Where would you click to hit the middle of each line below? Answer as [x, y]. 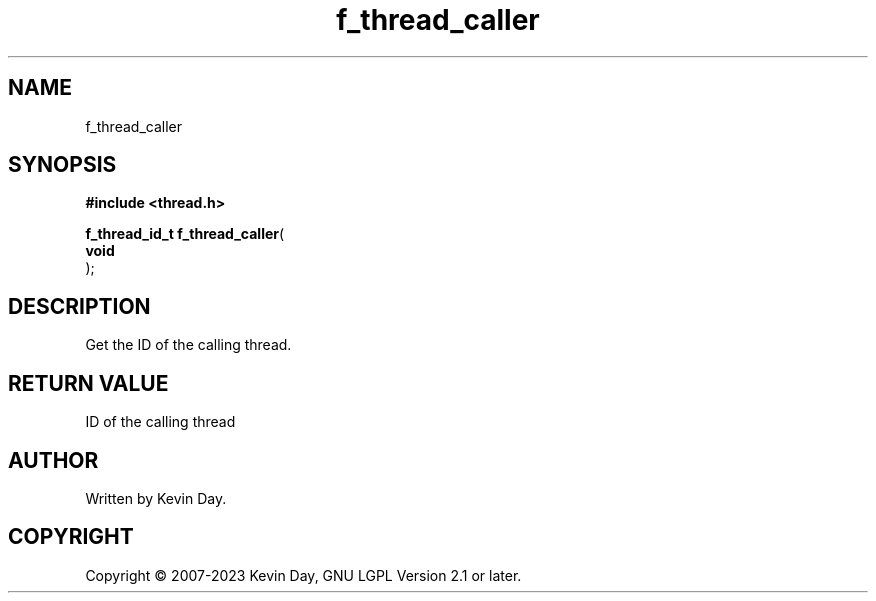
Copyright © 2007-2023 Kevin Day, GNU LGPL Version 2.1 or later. [303, 575]
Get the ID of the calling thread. [188, 345]
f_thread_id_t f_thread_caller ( [185, 234]
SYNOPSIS [62, 165]
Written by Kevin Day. [156, 498]
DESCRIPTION [79, 306]
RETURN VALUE [88, 383]
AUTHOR [53, 460]
